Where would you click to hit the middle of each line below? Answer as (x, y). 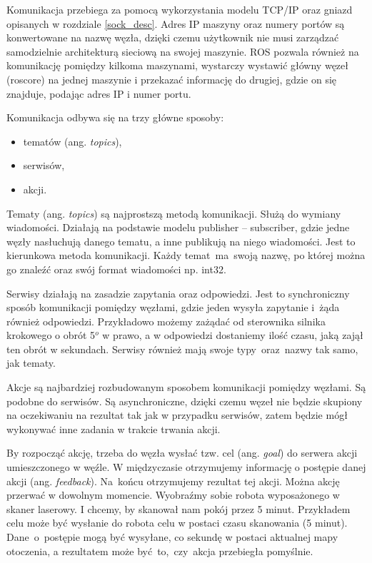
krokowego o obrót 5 (51, 335)
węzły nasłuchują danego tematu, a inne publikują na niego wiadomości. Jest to (181, 241)
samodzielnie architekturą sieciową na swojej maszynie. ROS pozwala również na (183, 51)
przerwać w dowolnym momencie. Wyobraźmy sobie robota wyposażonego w (173, 495)
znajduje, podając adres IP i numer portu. (99, 93)
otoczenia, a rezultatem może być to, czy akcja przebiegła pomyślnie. (160, 551)
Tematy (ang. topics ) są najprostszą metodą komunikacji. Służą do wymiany (174, 213)
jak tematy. (31, 363)
